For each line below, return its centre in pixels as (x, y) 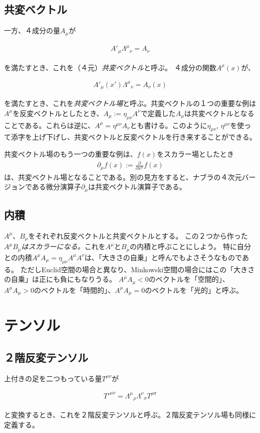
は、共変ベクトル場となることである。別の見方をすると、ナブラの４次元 (123, 177)
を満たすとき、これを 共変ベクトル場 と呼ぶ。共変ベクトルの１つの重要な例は (130, 103)
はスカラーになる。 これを (63, 246)
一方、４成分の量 (32, 30)
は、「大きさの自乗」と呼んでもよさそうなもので (163, 257)
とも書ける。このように (169, 125)
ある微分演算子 (56, 187)
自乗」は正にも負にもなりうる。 (63, 279)
